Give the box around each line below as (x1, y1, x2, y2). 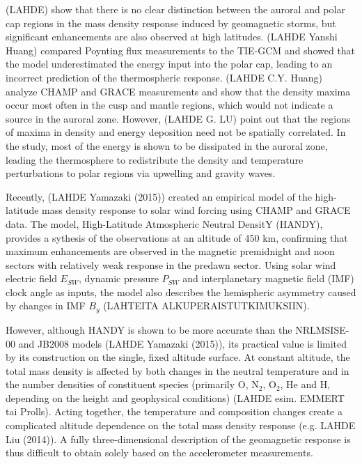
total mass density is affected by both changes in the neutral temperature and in (6, 363, 349, 378)
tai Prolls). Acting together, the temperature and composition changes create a (6, 404, 343, 419)
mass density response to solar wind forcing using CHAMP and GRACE (42, 203, 351, 217)
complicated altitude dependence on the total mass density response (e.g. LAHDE (6, 418, 356, 433)
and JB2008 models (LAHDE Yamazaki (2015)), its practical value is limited (18, 336, 347, 350)
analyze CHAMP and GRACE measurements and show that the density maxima (6, 84, 351, 98)
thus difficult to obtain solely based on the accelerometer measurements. (6, 445, 313, 460)
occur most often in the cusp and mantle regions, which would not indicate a (6, 98, 333, 112)
